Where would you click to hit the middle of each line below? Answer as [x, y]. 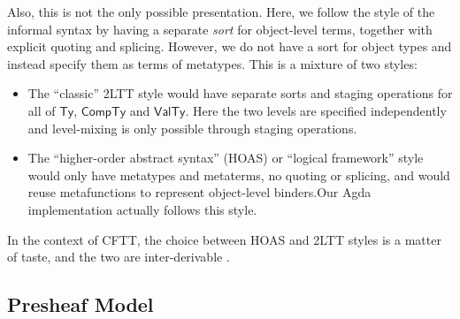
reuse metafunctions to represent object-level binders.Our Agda [199, 192]
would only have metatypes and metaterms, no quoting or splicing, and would [239, 175]
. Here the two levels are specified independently [316, 110]
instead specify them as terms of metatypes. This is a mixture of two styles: [212, 63]
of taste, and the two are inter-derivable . [119, 257]
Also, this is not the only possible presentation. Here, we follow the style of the [221, 11]
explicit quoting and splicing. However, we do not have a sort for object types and [230, 46]
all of [42, 110]
